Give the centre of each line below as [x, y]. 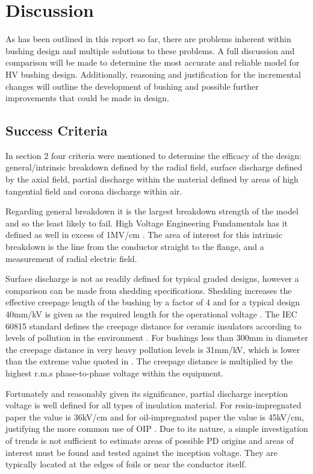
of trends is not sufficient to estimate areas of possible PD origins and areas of [150, 440]
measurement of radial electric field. [71, 258]
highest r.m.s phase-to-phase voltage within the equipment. [115, 373]
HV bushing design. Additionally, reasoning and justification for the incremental [153, 74]
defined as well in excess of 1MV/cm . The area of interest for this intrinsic [144, 235]
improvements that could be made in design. [88, 98]
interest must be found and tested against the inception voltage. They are [141, 452]
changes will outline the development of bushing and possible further [132, 86]
